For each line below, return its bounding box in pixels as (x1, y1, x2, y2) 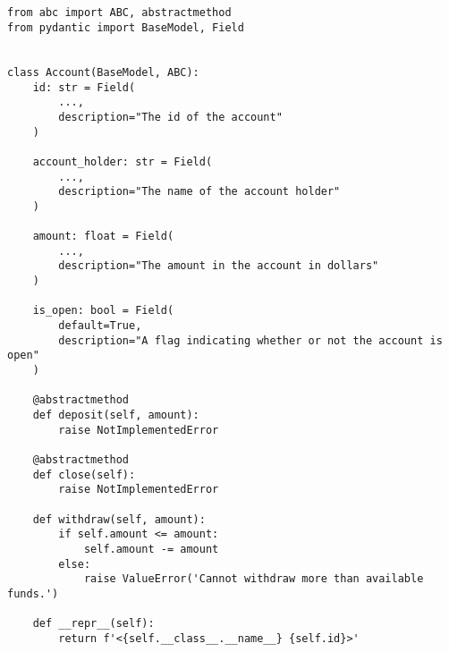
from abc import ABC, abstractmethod (7, 6, 232, 20)
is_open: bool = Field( (32, 304, 174, 318)
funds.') (7, 587, 59, 600)
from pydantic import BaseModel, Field (7, 21, 244, 34)
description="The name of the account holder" (58, 185, 341, 199)
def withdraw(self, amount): (32, 512, 206, 526)
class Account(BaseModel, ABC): (7, 65, 199, 79)
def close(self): (32, 468, 136, 481)
